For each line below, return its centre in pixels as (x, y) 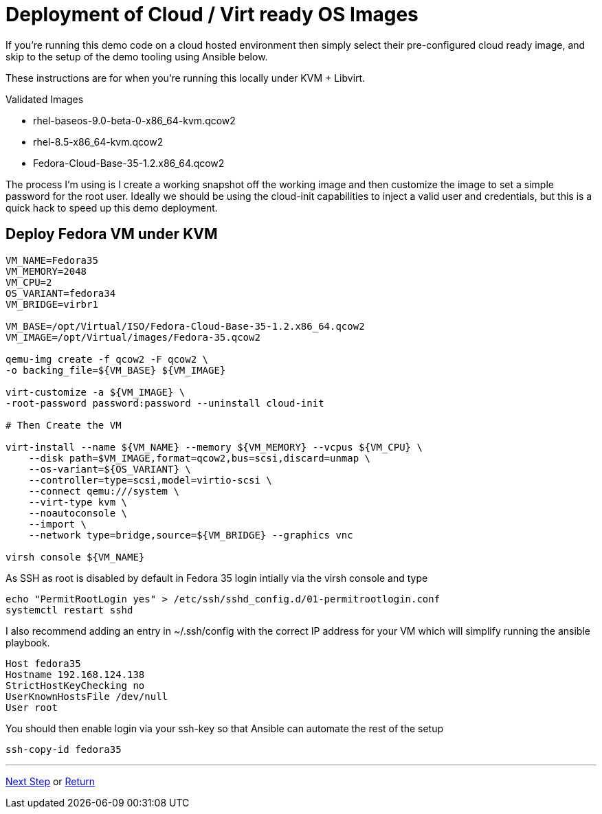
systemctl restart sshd (69, 610)
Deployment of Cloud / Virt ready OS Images (212, 14)
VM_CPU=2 (29, 282)
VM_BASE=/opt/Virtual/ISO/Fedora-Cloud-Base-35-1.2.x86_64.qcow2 (185, 326)
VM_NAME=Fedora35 (52, 260)
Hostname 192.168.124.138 (75, 674)
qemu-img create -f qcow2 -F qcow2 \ (107, 359)
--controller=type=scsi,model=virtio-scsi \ (150, 480)
